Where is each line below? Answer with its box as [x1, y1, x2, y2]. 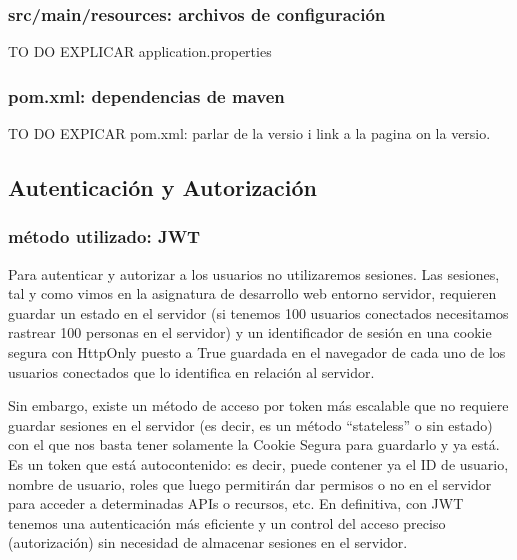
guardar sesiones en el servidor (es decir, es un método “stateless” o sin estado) [8, 414, 493, 435]
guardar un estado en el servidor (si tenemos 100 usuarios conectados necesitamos [8, 302, 509, 323]
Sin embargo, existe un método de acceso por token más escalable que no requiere [8, 395, 509, 416]
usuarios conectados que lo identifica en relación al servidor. [8, 361, 375, 382]
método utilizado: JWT [8, 224, 201, 249]
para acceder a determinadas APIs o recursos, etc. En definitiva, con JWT [8, 493, 464, 514]
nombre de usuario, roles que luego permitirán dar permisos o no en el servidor [8, 473, 492, 494]
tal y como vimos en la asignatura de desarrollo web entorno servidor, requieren [8, 283, 497, 304]
